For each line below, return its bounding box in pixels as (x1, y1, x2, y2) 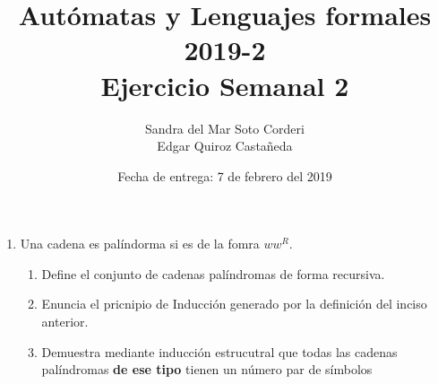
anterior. (41, 312, 89, 331)
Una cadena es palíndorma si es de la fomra (20, 234, 260, 253)
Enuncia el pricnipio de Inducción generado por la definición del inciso (41, 294, 427, 313)
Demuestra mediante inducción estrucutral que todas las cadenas (41, 342, 398, 361)
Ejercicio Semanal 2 (100, 66, 349, 103)
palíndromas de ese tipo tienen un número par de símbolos (41, 360, 373, 379)
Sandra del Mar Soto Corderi (145, 118, 305, 137)
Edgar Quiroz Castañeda (157, 136, 293, 155)
